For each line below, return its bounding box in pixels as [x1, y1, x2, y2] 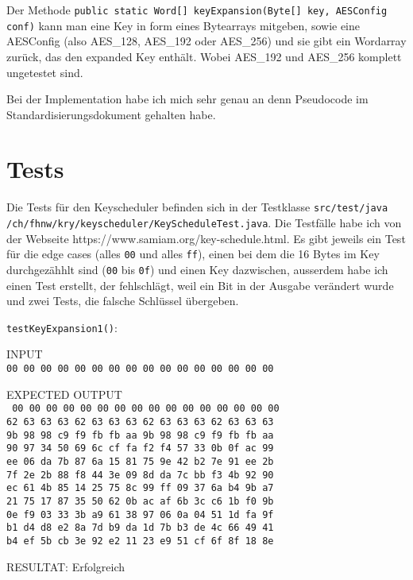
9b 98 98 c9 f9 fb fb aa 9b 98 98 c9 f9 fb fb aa [6, 429, 274, 441]
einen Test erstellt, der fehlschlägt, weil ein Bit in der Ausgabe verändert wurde [6, 276, 394, 293]
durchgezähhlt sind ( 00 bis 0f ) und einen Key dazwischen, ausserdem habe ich [6, 261, 388, 277]
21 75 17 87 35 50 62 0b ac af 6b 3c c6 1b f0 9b [6, 495, 274, 507]
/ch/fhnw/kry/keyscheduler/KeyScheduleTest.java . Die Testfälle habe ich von [6, 215, 402, 231]
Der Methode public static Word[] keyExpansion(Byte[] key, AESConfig [6, 2, 388, 17]
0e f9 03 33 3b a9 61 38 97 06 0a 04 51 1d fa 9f [6, 508, 274, 520]
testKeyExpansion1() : [6, 319, 118, 335]
